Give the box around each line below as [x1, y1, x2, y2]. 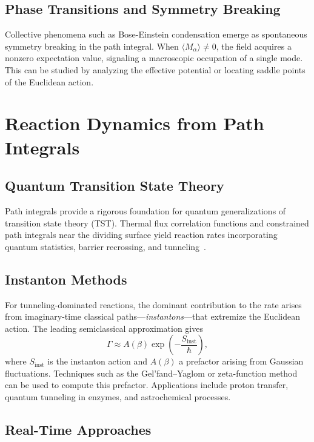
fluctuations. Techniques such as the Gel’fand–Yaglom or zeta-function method [5, 366, 298, 379]
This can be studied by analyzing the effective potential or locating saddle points [5, 63, 306, 76]
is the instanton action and [47, 355, 148, 368]
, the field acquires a [216, 39, 292, 52]
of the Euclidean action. [5, 75, 94, 88]
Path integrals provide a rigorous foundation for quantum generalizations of [5, 204, 286, 217]
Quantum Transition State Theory [5, 176, 224, 195]
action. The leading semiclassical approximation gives [5, 322, 203, 334]
